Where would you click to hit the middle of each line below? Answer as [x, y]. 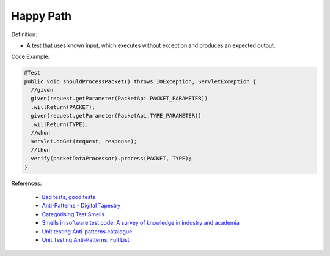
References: [27, 183]
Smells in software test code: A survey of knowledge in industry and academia [141, 223]
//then [41, 150]
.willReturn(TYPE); [60, 124]
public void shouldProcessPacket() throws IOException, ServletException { [140, 81]
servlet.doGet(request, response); [84, 141]
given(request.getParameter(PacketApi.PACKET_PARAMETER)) [119, 99]
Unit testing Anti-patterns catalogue [87, 231]
